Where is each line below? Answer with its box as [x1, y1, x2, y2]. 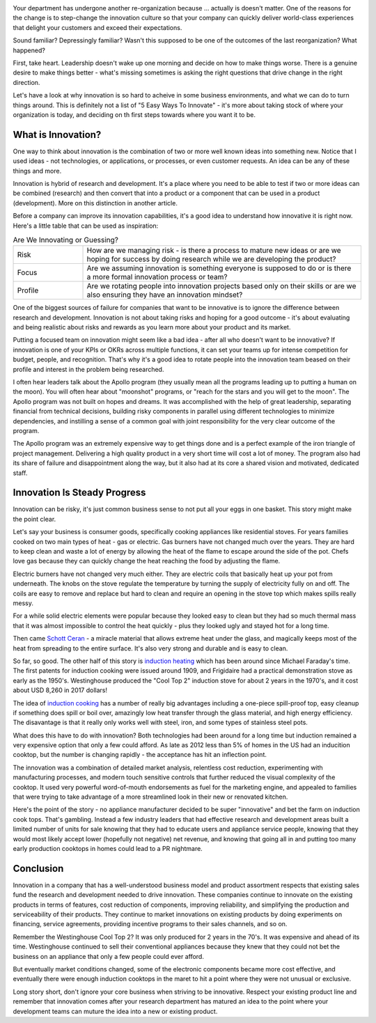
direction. [13, 78, 40, 86]
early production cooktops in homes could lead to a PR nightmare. [13, 844, 203, 852]
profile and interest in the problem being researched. [13, 365, 164, 373]
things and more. [13, 166, 62, 175]
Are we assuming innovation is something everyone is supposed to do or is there [86, 263, 352, 273]
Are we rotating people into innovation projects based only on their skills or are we [86, 281, 357, 291]
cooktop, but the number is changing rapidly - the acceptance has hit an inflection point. [13, 751, 267, 759]
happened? [13, 46, 45, 54]
